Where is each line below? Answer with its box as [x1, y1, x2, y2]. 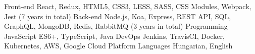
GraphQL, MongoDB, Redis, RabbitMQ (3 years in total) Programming [4, 21, 228, 31]
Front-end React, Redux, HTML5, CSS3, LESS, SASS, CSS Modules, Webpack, [4, 1, 251, 11]
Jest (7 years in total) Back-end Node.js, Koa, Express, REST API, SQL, [4, 11, 231, 21]
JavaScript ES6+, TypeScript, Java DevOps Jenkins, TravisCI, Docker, [4, 30, 225, 41]
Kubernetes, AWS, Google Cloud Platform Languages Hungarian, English [4, 40, 233, 51]
